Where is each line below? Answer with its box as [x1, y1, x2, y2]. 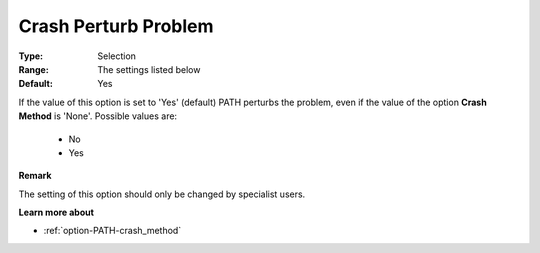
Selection [97, 50, 137, 62]
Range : [18, 63, 49, 75]
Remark [18, 170, 52, 182]
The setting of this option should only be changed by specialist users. [18, 188, 306, 200]
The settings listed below [97, 63, 201, 75]
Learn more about [18, 206, 95, 219]
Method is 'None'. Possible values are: [18, 110, 178, 122]
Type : [18, 50, 44, 62]
